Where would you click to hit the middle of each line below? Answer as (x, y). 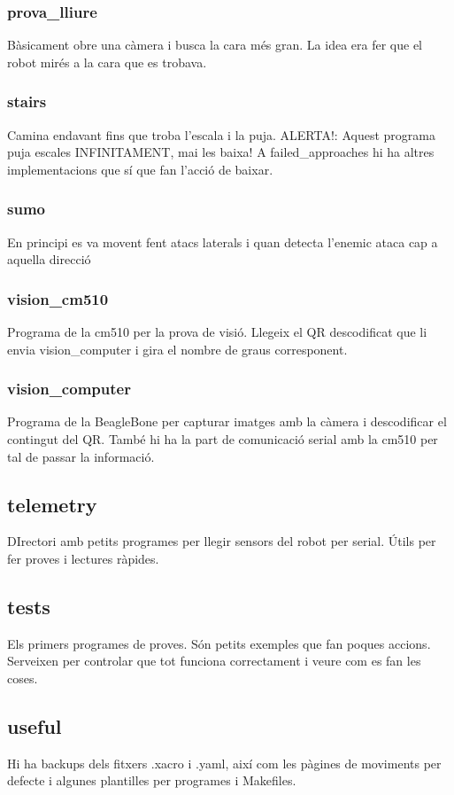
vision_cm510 (58, 298)
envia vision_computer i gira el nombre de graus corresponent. (177, 349)
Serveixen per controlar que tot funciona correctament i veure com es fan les (214, 661)
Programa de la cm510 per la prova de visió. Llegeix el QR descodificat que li (217, 332)
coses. (23, 678)
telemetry (52, 504)
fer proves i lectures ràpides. (83, 559)
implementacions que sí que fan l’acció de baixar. (140, 169)
